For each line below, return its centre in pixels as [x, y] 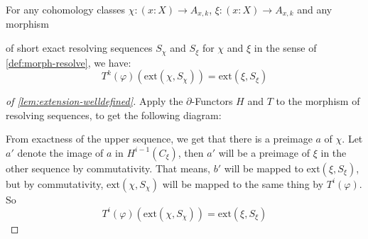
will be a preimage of [264, 152]
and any [315, 9]
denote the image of [60, 152]
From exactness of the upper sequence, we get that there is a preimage [159, 139]
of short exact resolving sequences [79, 48]
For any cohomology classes [66, 9]
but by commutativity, [55, 183]
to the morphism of [318, 101]
